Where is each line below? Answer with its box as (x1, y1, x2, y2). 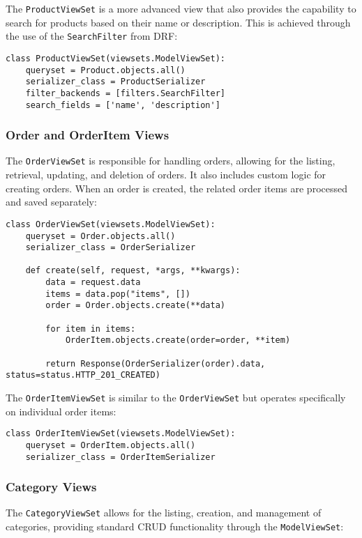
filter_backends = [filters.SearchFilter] (25, 88, 225, 98)
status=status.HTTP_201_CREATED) (6, 370, 160, 381)
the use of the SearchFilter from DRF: (6, 29, 178, 43)
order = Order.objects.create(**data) (45, 300, 225, 311)
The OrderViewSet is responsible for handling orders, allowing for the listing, (6, 153, 335, 168)
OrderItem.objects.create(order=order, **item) (65, 335, 291, 346)
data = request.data (45, 277, 141, 288)
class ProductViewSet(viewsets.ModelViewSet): (6, 53, 225, 63)
